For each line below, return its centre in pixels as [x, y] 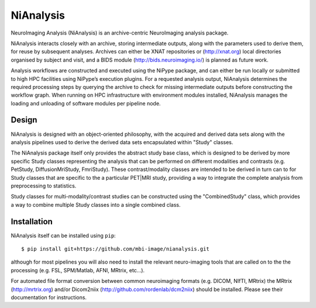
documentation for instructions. [49, 297]
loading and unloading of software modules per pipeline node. [86, 103]
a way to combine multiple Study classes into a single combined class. [96, 204]
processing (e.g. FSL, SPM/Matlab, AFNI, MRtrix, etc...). [78, 270]
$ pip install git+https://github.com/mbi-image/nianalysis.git [116, 249]
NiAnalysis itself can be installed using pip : [63, 235]
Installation [32, 222]
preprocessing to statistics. [44, 186]
